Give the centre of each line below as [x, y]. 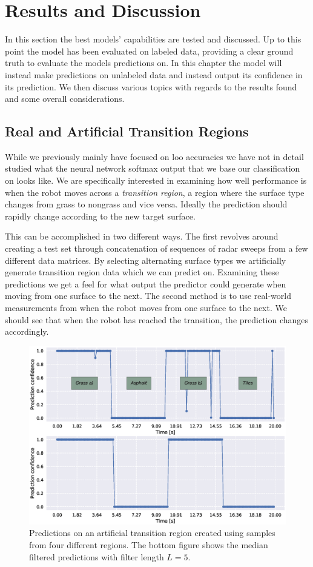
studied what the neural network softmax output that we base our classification [153, 168]
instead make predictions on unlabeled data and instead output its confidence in [154, 74]
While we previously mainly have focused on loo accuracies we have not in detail [154, 156]
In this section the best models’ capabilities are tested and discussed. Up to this [153, 39]
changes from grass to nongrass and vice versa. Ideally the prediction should [146, 204]
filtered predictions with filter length [97, 556]
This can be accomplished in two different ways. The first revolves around [142, 236]
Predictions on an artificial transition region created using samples [152, 533]
